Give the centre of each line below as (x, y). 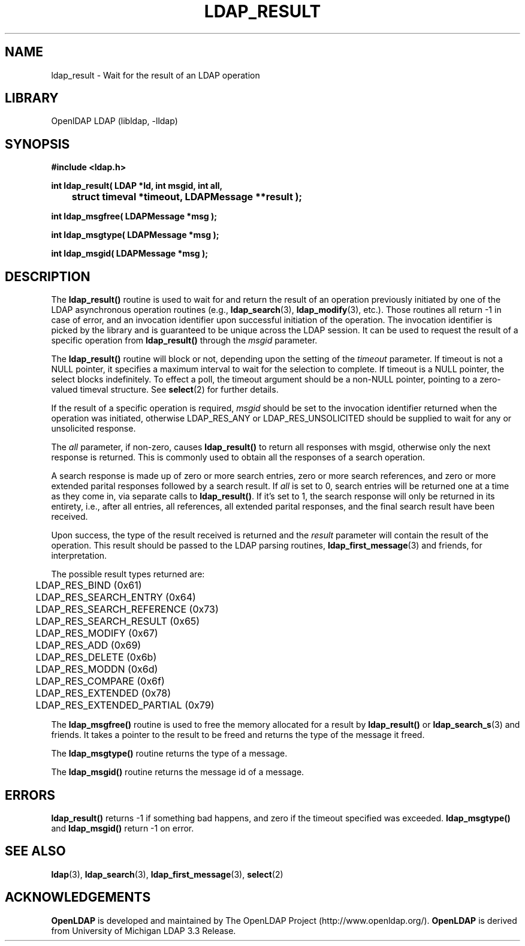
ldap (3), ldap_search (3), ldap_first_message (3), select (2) (167, 874)
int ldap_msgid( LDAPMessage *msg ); (130, 254)
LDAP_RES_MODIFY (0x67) (97, 633)
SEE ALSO (35, 851)
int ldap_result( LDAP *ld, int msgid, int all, (137, 186)
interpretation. (79, 556)
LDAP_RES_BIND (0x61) (89, 585)
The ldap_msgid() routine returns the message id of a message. (178, 772)
